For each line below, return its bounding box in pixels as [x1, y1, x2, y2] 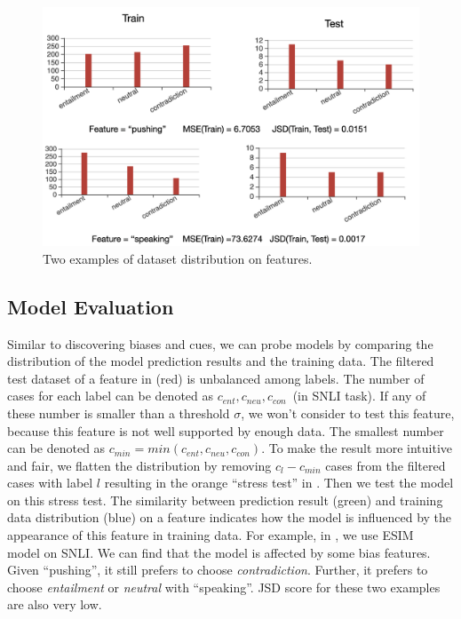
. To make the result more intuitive [261, 439, 453, 457]
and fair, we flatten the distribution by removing [7, 456, 272, 474]
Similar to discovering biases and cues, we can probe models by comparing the [7, 334, 433, 353]
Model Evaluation [7, 292, 174, 320]
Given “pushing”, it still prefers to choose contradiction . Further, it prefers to [7, 560, 428, 579]
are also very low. [7, 595, 102, 614]
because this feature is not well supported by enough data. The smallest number [7, 421, 444, 440]
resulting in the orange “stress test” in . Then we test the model [104, 473, 454, 492]
